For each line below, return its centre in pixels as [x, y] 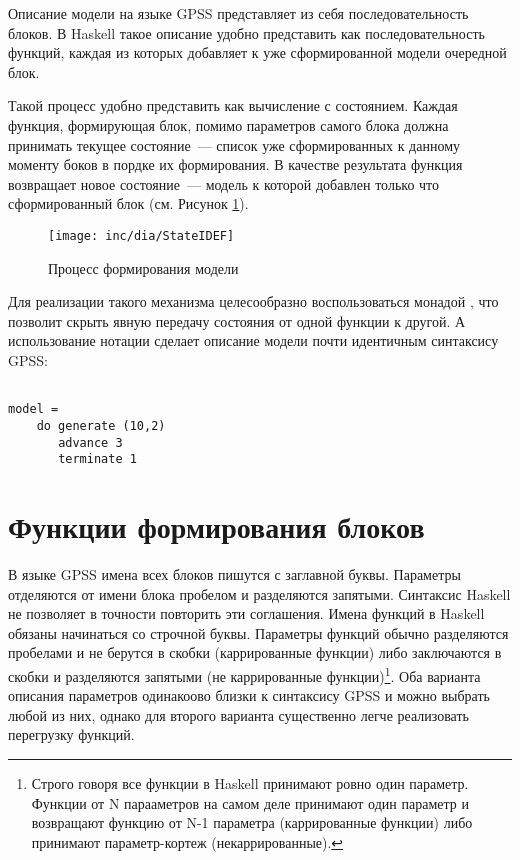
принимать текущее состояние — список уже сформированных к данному [234, 144]
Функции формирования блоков [216, 526]
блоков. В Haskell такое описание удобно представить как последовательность [246, 32]
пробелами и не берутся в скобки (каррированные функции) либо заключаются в [255, 652]
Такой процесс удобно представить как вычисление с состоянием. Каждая [233, 105]
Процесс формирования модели [143, 267]
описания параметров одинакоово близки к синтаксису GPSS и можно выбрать [249, 695]
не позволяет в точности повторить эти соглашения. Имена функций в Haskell [246, 613]
